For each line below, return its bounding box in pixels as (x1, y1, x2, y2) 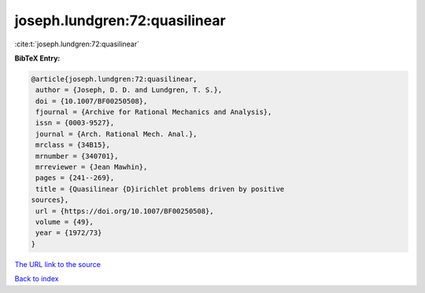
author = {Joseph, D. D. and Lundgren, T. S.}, (35, 86, 223, 94)
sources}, (31, 196, 69, 204)
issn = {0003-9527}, (35, 119, 115, 127)
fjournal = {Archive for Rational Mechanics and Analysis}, (35, 108, 272, 117)
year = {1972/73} (35, 229, 102, 237)
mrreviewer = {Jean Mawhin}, (35, 163, 148, 172)
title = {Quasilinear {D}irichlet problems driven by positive (35, 185, 285, 193)
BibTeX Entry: (14, 53, 61, 63)
